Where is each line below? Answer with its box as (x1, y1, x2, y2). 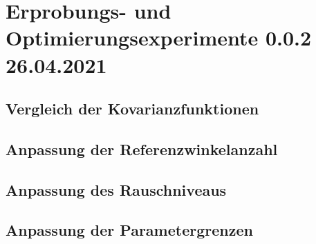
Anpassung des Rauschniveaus (6, 179, 227, 200)
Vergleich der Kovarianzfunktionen (6, 98, 259, 119)
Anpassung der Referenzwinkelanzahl (6, 138, 278, 159)
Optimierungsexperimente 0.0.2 (6, 23, 312, 52)
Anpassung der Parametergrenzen (6, 219, 253, 241)
